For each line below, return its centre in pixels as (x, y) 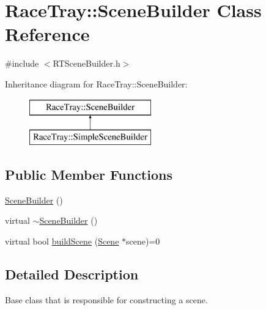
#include (22, 63)
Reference (47, 34)
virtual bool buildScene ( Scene (62, 241)
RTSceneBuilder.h (87, 63)
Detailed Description (72, 274)
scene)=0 (143, 241)
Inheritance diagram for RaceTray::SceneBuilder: (96, 83)
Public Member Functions (89, 175)
